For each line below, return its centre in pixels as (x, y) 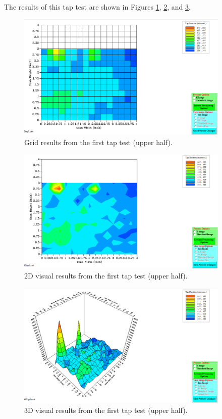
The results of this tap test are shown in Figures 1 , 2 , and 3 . (97, 7)
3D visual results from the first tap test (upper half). (106, 410)
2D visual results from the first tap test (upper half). (106, 275)
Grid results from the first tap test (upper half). (98, 142)
